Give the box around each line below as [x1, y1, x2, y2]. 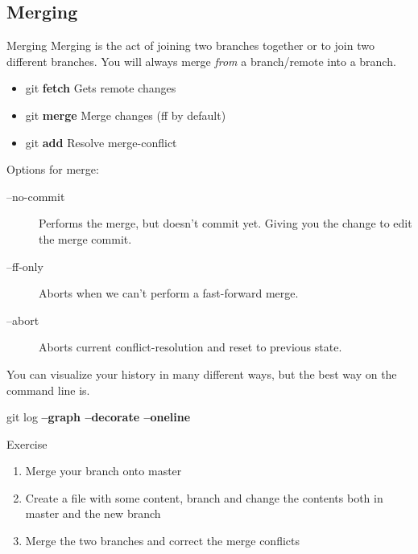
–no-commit [6, 187, 65, 204]
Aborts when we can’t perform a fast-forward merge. [39, 285, 299, 302]
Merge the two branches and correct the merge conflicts [25, 532, 300, 549]
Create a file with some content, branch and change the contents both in [25, 489, 383, 506]
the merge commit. [39, 230, 132, 247]
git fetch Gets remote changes [25, 80, 176, 96]
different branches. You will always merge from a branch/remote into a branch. [6, 52, 396, 69]
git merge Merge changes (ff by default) [25, 106, 226, 123]
